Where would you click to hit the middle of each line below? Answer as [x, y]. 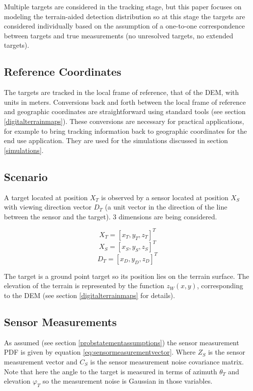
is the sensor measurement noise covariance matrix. [167, 361]
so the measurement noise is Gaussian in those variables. [128, 381]
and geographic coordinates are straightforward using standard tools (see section [125, 111]
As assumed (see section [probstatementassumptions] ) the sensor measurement [122, 342]
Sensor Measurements [61, 321]
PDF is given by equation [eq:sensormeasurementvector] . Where [100, 352]
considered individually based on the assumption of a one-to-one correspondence [125, 26]
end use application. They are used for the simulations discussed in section [116, 140]
